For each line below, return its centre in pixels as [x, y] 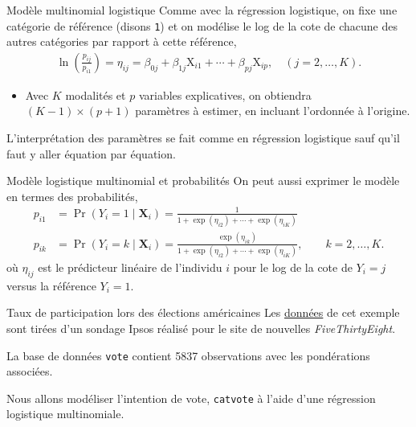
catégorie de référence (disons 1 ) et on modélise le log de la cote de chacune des [202, 25]
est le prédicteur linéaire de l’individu [130, 267]
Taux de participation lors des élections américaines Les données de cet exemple [203, 312]
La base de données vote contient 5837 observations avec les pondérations [188, 355]
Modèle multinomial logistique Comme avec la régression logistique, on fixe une [202, 10]
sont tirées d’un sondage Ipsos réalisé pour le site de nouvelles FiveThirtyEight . [201, 328]
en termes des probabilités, [72, 196]
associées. [30, 371]
